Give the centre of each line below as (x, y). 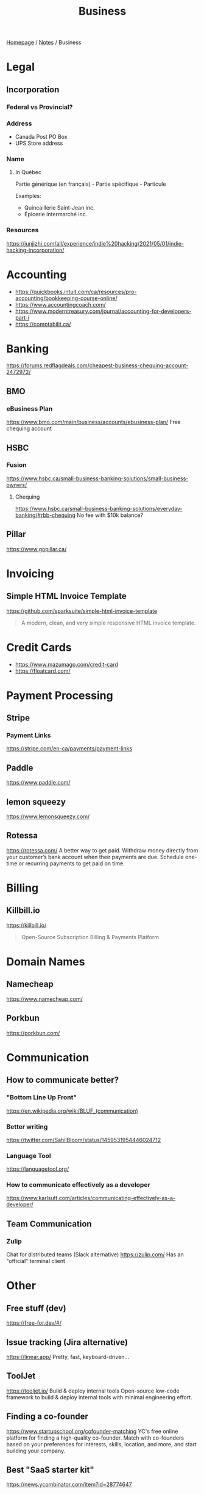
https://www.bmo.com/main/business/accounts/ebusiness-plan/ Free (94, 422)
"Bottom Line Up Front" (42, 1097)
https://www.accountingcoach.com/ (60, 304)
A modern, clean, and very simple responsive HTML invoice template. (108, 623)
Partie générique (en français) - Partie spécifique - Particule (90, 184)
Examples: (28, 196)
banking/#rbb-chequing (45, 515)
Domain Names (46, 962)
